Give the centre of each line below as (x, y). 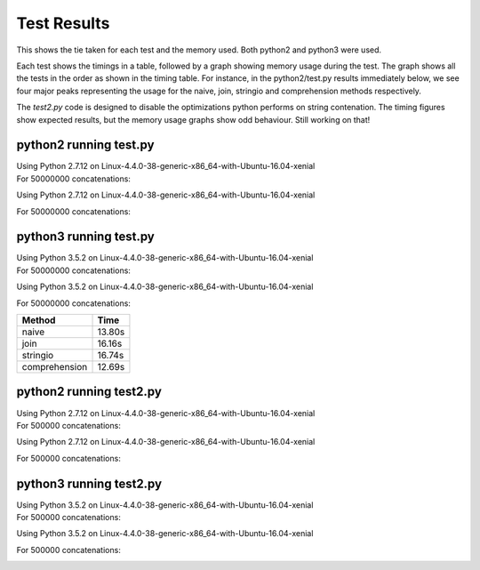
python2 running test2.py (89, 392)
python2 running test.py (85, 145)
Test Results (63, 23)
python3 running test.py (85, 237)
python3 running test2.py (89, 483)
